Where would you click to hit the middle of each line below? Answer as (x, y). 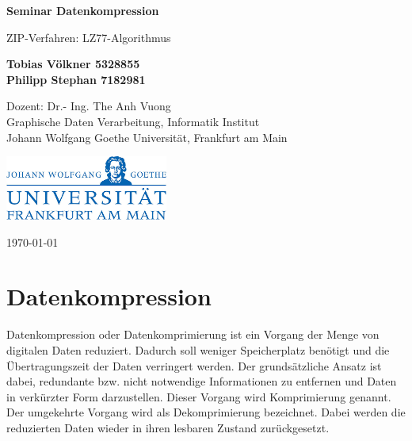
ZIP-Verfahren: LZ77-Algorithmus (89, 37)
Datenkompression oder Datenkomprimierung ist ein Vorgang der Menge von (193, 334)
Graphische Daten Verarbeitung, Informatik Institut (133, 121)
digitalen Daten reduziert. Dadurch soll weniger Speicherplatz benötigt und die (198, 349)
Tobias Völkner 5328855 (73, 64)
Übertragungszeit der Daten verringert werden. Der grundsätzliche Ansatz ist (194, 365)
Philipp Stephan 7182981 (76, 79)
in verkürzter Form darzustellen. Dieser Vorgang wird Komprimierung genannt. (199, 396)
